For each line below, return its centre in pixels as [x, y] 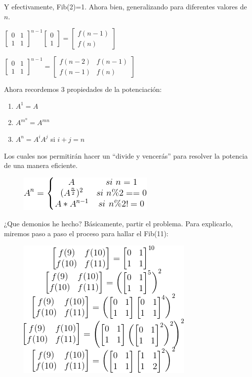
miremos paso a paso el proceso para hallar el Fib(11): [86, 233]
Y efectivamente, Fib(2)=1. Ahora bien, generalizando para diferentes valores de [126, 6]
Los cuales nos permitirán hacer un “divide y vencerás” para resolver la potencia [126, 155]
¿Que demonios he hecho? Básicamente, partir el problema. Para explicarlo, [119, 224]
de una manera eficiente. [41, 165]
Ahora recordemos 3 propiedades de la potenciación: [83, 89]
